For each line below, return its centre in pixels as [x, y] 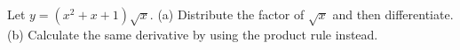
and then [357, 14]
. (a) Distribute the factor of [227, 14]
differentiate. [419, 14]
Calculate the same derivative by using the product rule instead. [203, 34]
